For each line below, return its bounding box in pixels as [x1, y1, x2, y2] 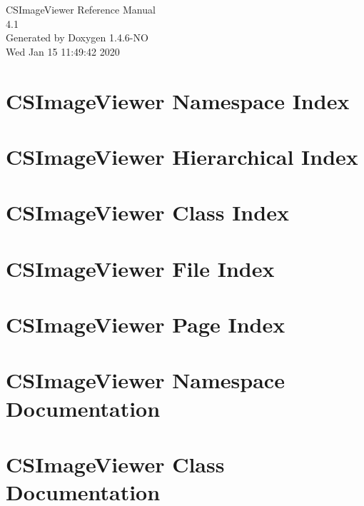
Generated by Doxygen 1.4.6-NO [6, 30, 148, 45]
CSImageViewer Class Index [6, 198, 289, 227]
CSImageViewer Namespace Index [6, 86, 350, 115]
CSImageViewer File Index [6, 253, 275, 283]
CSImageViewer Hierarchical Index [6, 141, 358, 171]
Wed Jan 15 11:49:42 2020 [6, 44, 120, 59]
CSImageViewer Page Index [6, 310, 285, 339]
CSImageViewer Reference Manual [6, 2, 156, 16]
